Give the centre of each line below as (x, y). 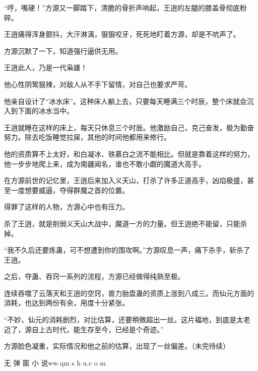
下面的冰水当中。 (45, 111)
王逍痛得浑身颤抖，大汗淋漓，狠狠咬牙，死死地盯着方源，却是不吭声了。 (122, 34)
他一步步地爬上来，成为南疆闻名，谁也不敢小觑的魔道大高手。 (105, 163)
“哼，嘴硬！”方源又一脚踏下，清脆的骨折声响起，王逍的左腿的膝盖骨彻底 (122, 7)
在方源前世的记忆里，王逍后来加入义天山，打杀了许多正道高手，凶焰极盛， (126, 180)
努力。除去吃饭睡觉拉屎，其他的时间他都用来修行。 (87, 137)
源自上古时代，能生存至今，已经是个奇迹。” (94, 329)
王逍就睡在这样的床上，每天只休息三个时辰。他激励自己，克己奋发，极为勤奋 (129, 127)
